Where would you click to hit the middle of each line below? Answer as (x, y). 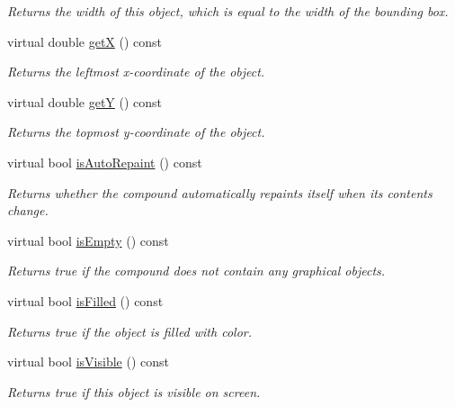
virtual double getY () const (85, 101)
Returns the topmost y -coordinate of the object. (136, 132)
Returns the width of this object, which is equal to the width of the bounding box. (228, 11)
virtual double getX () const (85, 41)
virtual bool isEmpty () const (88, 240)
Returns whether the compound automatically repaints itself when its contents (220, 192)
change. (28, 210)
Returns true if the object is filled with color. (130, 331)
